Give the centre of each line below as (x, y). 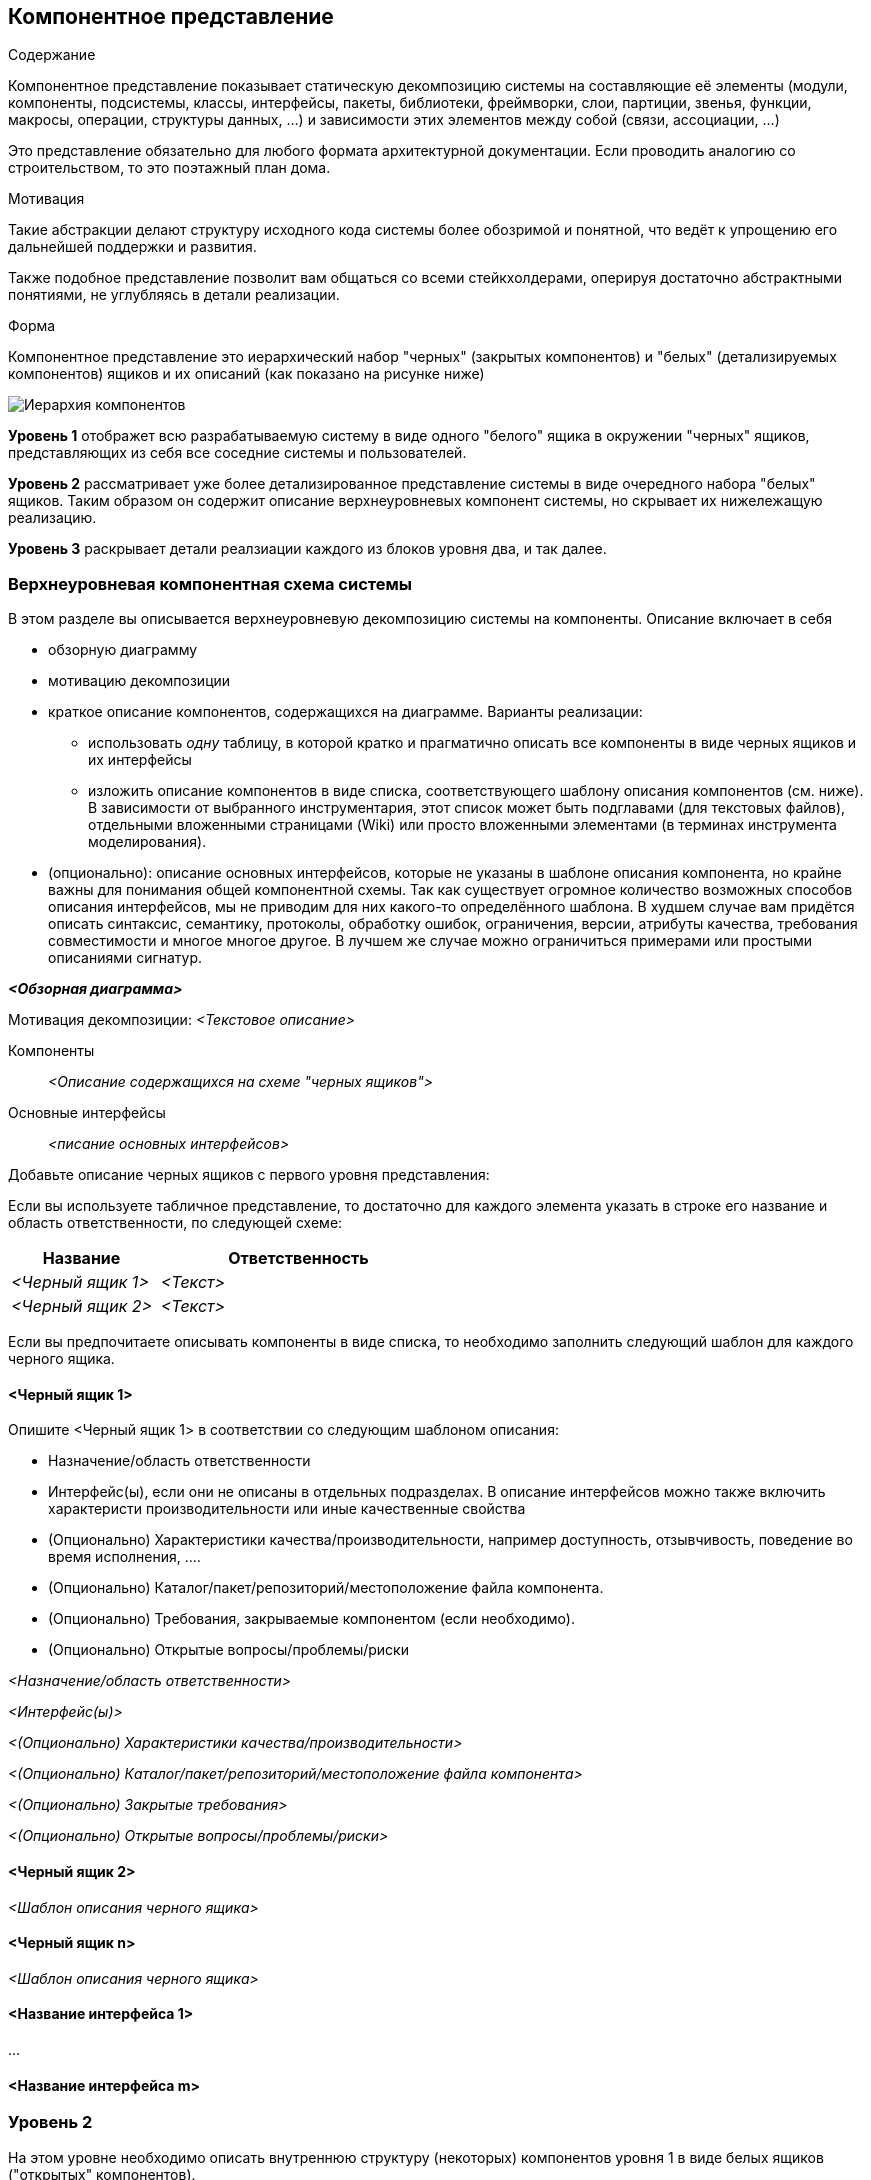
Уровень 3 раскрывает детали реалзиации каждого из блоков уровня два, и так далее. (307, 549)
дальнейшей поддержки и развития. (132, 247)
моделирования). (147, 842)
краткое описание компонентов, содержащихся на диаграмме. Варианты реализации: (345, 712)
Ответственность (298, 1258)
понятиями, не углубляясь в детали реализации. (174, 295)
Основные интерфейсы (87, 1113)
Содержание (52, 55)
